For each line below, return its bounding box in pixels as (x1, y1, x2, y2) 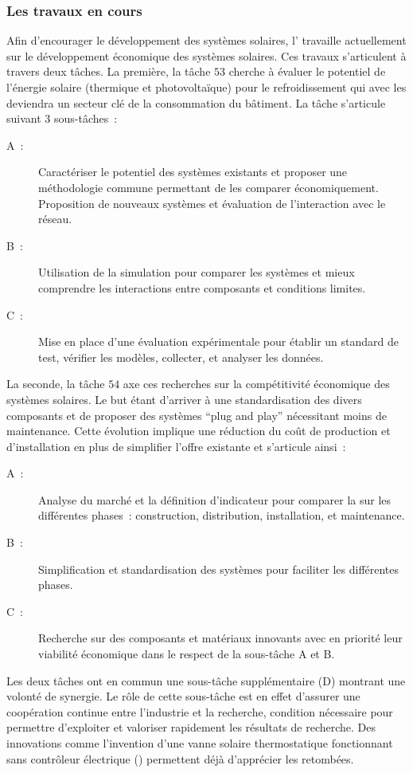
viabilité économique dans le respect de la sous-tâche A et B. (38, 645, 335, 662)
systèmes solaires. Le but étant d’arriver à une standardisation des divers (6, 390, 362, 407)
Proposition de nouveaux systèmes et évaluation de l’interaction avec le (38, 194, 386, 211)
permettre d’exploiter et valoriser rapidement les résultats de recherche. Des (6, 719, 376, 736)
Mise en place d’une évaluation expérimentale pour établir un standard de (38, 333, 399, 350)
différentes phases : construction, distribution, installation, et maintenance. (38, 507, 405, 524)
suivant (6, 110, 41, 127)
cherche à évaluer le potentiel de (228, 63, 386, 80)
